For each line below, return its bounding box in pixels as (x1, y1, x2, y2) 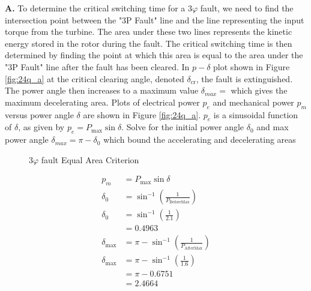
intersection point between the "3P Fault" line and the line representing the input (5, 13, 304, 26)
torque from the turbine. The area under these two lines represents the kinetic (5, 25, 292, 38)
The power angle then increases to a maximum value (5, 84, 199, 97)
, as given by (18, 121, 65, 133)
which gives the (231, 84, 288, 97)
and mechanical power (213, 95, 294, 108)
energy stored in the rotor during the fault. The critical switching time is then (5, 37, 292, 49)
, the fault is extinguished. (196, 72, 293, 85)
